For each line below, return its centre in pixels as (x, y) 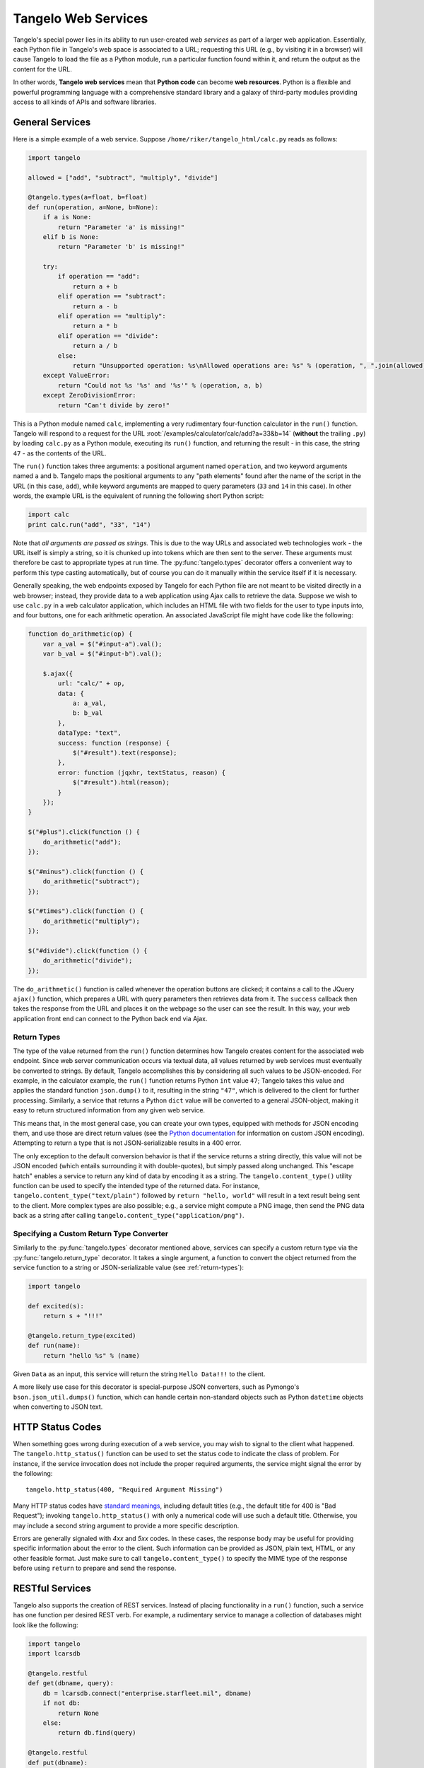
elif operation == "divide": (108, 336)
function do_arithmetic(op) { (80, 634)
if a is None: (67, 217)
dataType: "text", (89, 733)
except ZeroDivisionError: (90, 395)
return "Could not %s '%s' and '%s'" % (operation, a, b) (160, 385)
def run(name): (54, 1346)
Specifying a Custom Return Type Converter (91, 1233)
